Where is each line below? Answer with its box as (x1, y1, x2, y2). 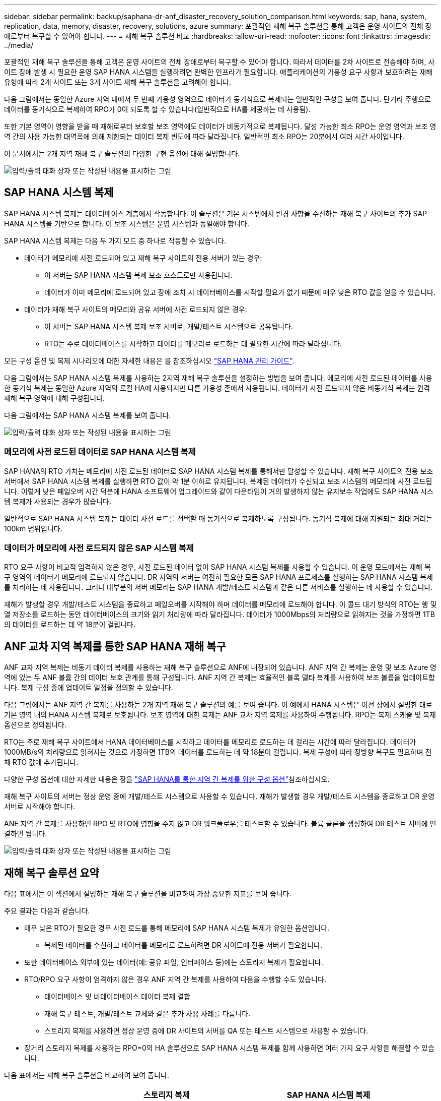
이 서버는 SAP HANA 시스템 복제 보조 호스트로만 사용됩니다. (44, 270, 233, 279)
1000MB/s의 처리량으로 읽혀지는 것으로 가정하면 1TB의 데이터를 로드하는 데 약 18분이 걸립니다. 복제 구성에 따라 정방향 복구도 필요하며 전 (4, 748, 432, 757)
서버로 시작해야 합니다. (4, 802, 75, 811)
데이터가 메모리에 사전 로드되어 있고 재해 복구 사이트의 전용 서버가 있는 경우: (24, 253, 262, 262)
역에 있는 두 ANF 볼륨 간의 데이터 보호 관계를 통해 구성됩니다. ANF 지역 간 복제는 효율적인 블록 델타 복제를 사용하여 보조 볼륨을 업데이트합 (4, 673, 435, 682)
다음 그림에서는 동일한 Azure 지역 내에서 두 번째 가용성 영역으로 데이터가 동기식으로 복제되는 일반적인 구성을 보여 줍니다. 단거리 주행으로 (4, 95, 431, 103)
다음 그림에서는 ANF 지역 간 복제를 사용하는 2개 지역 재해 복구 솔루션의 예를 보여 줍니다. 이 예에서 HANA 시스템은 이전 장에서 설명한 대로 (4, 700, 432, 709)
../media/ (4, 41, 34, 49)
